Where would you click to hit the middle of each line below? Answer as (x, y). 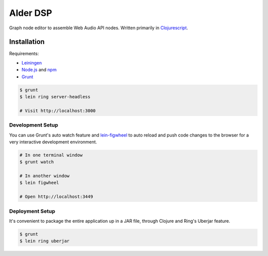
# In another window (44, 176)
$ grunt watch (37, 162)
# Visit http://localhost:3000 (58, 111)
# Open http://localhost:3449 (56, 197)
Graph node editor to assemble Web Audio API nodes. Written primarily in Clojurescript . (99, 28)
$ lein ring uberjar (44, 241)
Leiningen (32, 63)
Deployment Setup (32, 211)
